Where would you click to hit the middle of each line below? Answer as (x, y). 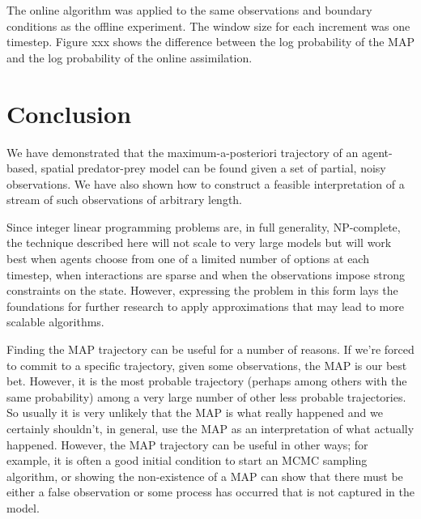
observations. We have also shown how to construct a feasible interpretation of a (206, 183)
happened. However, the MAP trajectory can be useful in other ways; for (187, 444)
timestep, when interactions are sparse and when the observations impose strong (206, 274)
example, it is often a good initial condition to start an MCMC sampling (187, 460)
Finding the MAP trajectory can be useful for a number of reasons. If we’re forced (210, 349)
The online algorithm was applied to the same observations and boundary (189, 10)
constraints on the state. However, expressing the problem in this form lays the (202, 290)
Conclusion (69, 113)
